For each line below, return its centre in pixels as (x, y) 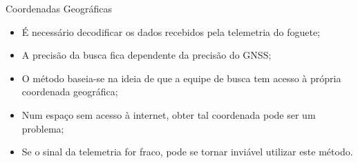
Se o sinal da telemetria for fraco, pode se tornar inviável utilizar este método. (187, 152)
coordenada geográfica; (70, 92)
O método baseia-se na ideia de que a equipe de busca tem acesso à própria (181, 78)
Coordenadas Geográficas (59, 8)
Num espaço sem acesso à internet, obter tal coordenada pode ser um (169, 114)
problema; (43, 128)
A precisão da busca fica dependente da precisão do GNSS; (147, 55)
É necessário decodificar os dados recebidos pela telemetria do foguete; (171, 31)
